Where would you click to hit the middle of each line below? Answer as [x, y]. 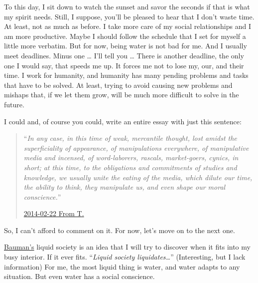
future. [14, 104]
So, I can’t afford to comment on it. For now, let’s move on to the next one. [120, 230]
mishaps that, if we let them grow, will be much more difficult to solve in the [122, 95]
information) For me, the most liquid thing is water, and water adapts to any [122, 266]
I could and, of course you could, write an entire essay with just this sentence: [123, 121]
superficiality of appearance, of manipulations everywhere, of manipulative [136, 147]
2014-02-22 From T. [54, 213]
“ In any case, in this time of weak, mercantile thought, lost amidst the [130, 138]
